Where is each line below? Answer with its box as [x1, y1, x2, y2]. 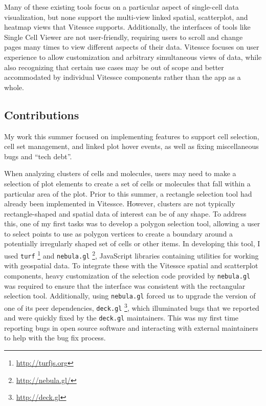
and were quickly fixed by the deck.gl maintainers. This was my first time [4, 312, 239, 323]
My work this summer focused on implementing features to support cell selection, [4, 131, 259, 141]
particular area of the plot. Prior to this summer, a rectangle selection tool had [4, 188, 252, 199]
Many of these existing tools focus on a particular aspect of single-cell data [4, 2, 239, 12]
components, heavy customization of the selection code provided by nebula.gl [4, 270, 251, 281]
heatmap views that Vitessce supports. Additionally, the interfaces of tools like [4, 22, 251, 32]
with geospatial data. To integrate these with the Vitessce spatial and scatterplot [4, 260, 258, 271]
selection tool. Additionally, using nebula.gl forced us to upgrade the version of [4, 290, 256, 301]
